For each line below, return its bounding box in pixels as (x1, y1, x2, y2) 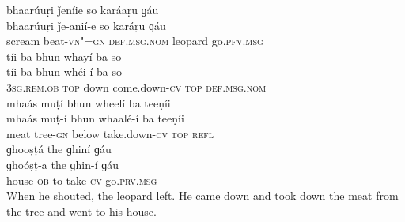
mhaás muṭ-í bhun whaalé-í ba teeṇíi (6, 110, 184, 126)
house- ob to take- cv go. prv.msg (6, 171, 157, 188)
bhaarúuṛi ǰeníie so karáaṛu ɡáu (6, 2, 159, 17)
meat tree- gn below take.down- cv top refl (6, 125, 214, 141)
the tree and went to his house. (6, 202, 157, 219)
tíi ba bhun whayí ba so (6, 47, 122, 64)
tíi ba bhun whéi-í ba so (6, 63, 122, 80)
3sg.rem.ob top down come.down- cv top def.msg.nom (6, 78, 267, 95)
